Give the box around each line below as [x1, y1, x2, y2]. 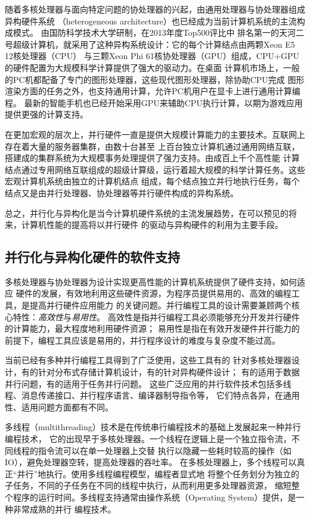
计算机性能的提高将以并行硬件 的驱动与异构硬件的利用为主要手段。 [21, 218, 283, 231]
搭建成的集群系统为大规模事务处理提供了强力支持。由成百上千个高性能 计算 [5, 152, 300, 164]
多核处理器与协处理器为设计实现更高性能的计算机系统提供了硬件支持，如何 [5, 275, 297, 288]
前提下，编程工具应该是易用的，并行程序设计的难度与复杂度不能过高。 [5, 333, 280, 346]
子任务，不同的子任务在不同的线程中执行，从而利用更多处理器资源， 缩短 [5, 479, 292, 492]
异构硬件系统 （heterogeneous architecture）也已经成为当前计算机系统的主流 [5, 14, 297, 27]
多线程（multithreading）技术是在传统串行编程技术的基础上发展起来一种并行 [5, 421, 301, 433]
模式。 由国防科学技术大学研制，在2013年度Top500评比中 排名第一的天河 [13, 26, 296, 39]
